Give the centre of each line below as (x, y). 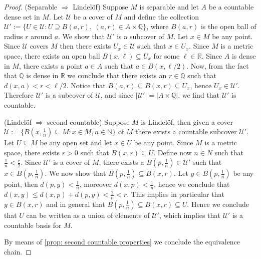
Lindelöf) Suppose (100, 7)
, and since (117, 95)
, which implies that (190, 215)
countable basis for (33, 225)
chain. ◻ (18, 251)
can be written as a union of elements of (88, 215)
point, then (21, 184)
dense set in (22, 16)
